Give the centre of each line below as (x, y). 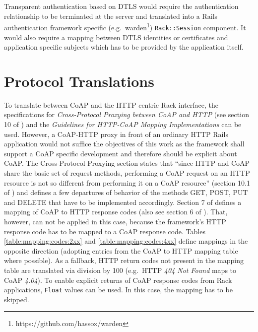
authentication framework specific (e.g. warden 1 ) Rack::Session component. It (125, 27)
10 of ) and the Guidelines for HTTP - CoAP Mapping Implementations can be (123, 124)
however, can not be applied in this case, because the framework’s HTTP (115, 221)
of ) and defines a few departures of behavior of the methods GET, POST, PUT (126, 192)
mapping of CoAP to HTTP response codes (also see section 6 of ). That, (116, 212)
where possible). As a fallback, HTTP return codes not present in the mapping (124, 260)
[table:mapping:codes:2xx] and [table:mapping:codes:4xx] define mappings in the (126, 241)
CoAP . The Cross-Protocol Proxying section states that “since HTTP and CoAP (127, 163)
